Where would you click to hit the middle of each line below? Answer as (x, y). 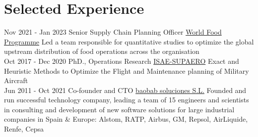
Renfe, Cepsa (24, 129)
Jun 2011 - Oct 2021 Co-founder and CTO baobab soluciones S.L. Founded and (125, 90)
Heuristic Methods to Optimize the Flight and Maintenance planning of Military (127, 70)
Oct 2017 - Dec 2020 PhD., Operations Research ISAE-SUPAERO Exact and (122, 61)
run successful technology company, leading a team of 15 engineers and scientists (127, 100)
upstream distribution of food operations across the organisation (102, 51)
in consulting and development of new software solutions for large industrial (119, 109)
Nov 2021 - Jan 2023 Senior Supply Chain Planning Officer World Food (113, 32)
